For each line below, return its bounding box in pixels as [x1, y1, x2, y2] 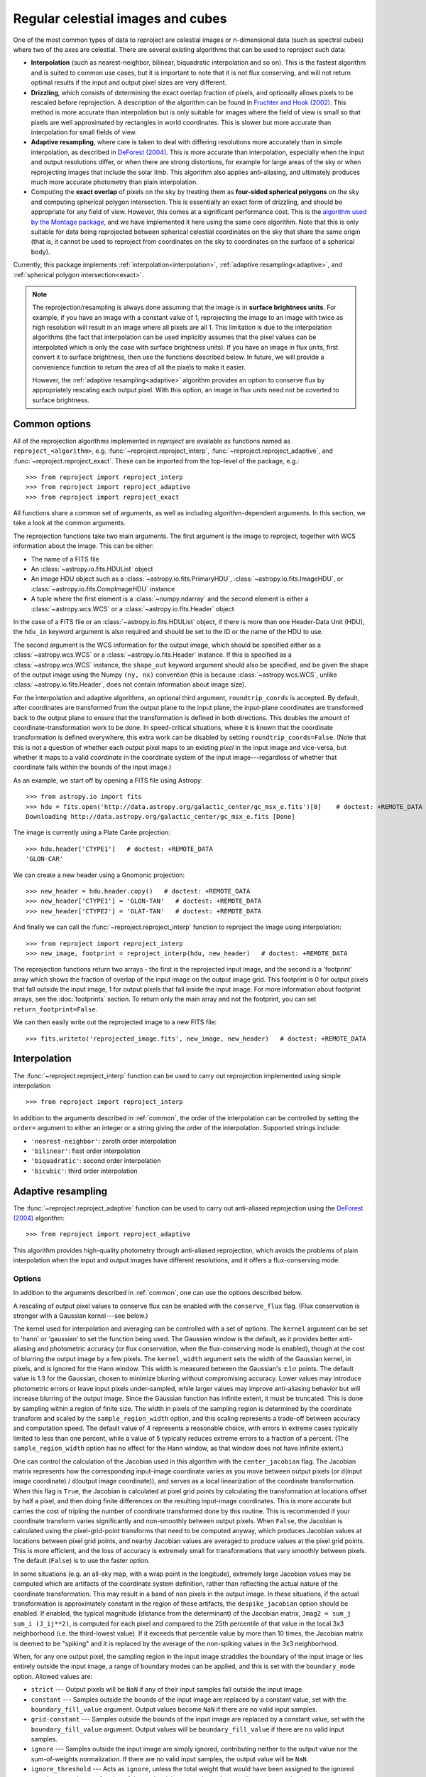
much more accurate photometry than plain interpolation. [31, 178, 198, 186]
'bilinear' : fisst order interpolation [31, 1147, 141, 1155]
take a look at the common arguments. [13, 519, 126, 527]
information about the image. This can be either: [13, 542, 154, 550]
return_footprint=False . [13, 1004, 98, 1013]
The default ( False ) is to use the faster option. [13, 1557, 151, 1565]
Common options [13, 418, 92, 430]
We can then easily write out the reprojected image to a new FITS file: [13, 1018, 217, 1026]
